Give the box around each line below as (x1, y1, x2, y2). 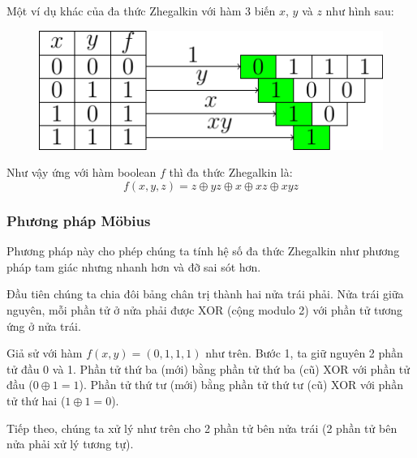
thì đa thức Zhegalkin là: (169, 164, 293, 181)
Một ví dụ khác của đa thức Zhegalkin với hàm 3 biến (6, 2, 276, 19)
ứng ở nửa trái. (6, 317, 81, 334)
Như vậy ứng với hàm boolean (6, 164, 157, 181)
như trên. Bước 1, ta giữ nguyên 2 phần (205, 345, 403, 362)
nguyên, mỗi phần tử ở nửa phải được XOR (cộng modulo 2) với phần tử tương (6, 302, 402, 319)
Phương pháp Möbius (6, 210, 151, 230)
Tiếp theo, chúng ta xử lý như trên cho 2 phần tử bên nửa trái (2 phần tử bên (6, 419, 398, 436)
